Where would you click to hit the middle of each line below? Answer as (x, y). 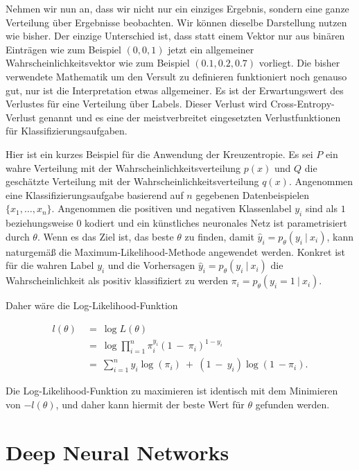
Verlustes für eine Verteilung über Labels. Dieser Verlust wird (137, 104)
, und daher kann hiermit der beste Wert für (150, 404)
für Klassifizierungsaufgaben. (67, 131)
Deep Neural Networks (117, 452)
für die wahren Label (50, 265)
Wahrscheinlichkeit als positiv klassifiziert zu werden (117, 280)
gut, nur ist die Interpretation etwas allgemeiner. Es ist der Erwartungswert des (175, 90)
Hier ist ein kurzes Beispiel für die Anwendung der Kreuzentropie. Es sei (159, 154)
